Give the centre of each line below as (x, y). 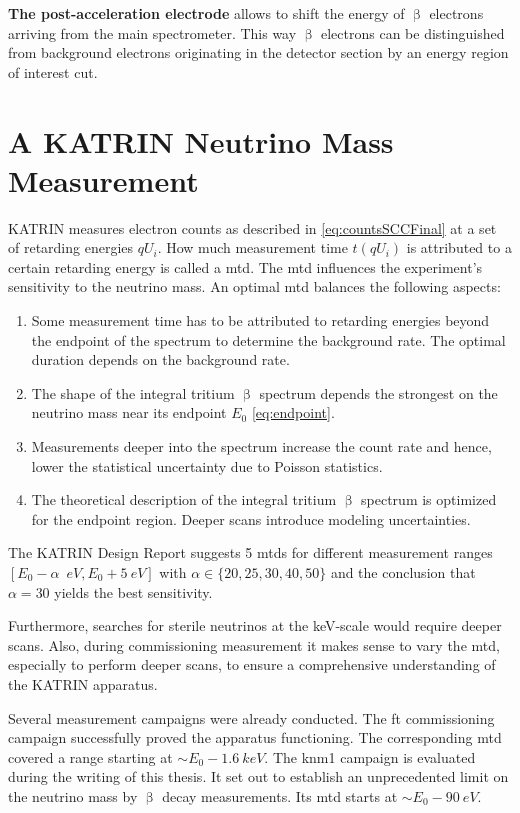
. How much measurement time (252, 247)
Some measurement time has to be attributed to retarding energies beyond (260, 320)
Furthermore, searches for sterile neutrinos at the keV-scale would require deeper (255, 625)
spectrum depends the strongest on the (378, 392)
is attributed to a (459, 247)
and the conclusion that (403, 572)
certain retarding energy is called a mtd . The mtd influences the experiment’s (245, 266)
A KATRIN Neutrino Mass (201, 140)
